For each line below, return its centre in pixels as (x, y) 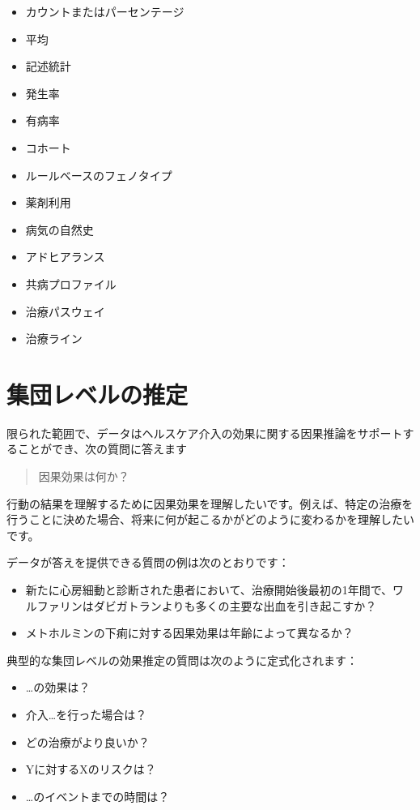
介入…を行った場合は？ (86, 714)
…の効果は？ (58, 687)
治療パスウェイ (65, 311)
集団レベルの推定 (98, 394)
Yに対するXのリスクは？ (91, 769)
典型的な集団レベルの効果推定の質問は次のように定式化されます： (182, 660)
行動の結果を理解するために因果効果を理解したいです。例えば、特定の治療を (210, 503)
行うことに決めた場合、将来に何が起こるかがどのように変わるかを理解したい (210, 519)
